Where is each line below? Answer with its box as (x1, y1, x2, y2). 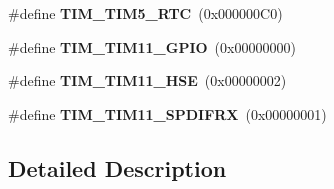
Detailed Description (8, 152, 227, 183)
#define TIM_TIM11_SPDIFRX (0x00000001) (8, 103, 327, 124)
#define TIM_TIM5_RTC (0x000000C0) (8, 3, 283, 23)
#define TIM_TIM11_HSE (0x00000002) (8, 70, 287, 91)
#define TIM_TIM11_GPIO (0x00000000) (8, 36, 296, 57)
